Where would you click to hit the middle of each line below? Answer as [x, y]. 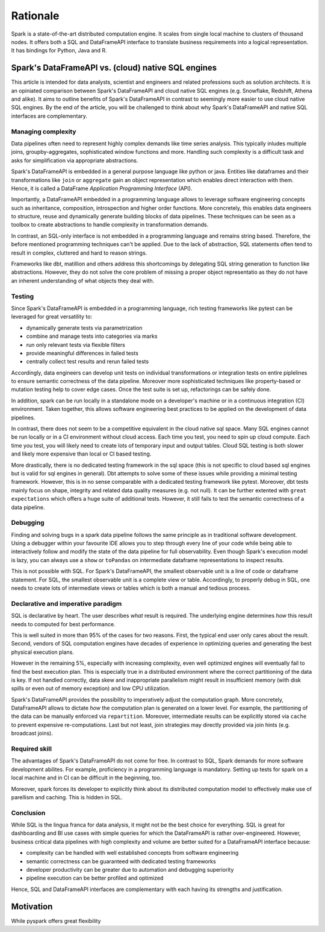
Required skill [32, 749]
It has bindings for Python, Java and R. [59, 51]
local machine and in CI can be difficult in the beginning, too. [86, 778]
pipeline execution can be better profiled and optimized [95, 878]
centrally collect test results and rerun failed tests [88, 361]
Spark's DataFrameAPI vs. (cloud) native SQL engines [114, 68]
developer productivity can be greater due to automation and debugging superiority [130, 870]
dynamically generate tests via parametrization [84, 328]
